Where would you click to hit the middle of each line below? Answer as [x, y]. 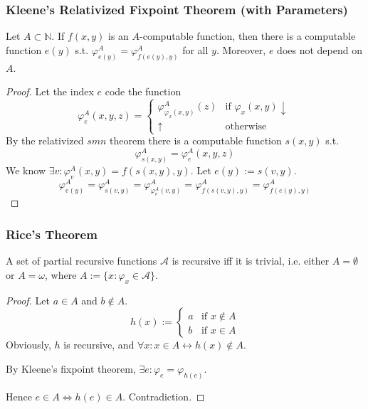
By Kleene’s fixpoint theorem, [71, 368]
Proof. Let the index [50, 91]
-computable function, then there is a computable [248, 36]
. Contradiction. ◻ [164, 396]
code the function [143, 91]
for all [195, 49]
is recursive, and [99, 345]
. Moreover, [241, 49]
